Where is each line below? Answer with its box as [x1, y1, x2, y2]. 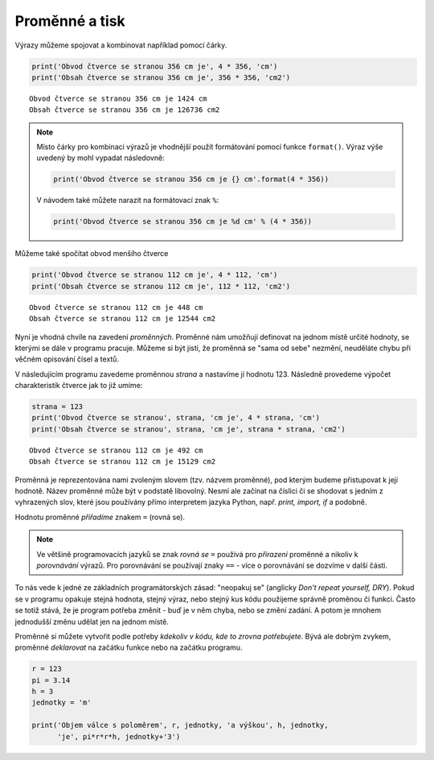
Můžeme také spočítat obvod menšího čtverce [14, 249, 169, 258]
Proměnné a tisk [14, 12, 126, 30]
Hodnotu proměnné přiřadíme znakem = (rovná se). [14, 512, 185, 522]
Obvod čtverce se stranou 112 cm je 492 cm [29, 445, 203, 455]
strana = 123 [31, 403, 84, 411]
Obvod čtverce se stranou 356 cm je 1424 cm [29, 93, 208, 103]
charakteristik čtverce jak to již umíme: [14, 381, 143, 390]
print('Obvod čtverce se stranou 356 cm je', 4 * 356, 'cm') [31, 61, 278, 71]
